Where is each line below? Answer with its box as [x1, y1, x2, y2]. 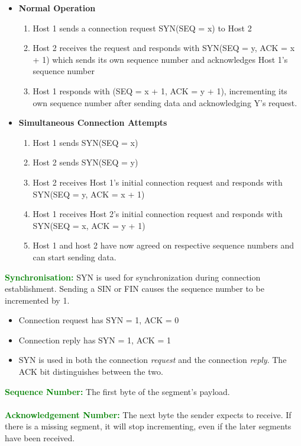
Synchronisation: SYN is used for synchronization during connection [5, 270, 261, 283]
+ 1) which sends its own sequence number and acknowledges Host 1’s [33, 53, 288, 65]
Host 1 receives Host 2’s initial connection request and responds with [33, 208, 283, 220]
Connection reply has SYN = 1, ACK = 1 [18, 333, 171, 346]
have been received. [5, 432, 75, 444]
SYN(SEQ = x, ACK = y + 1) [33, 219, 145, 231]
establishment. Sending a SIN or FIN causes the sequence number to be [5, 282, 264, 295]
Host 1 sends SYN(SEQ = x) [33, 136, 138, 148]
